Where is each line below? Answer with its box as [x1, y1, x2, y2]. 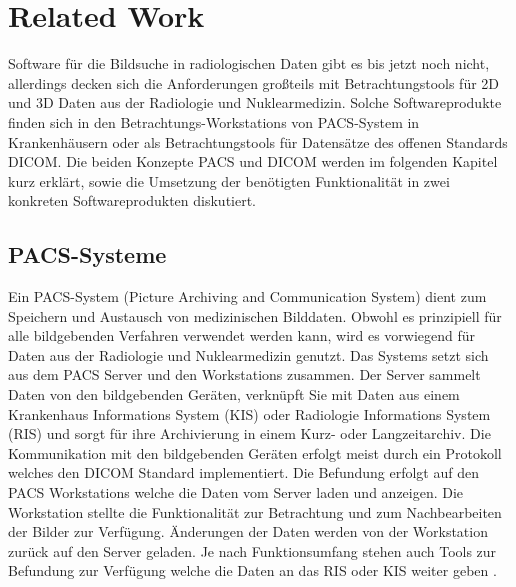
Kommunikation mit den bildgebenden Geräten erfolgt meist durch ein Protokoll [8, 442, 502, 463]
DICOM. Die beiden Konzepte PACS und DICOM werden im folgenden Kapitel [8, 151, 498, 172]
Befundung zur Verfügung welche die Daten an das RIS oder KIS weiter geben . [8, 560, 497, 581]
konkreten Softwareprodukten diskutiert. [8, 190, 257, 211]
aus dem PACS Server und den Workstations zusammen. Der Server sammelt [8, 364, 481, 385]
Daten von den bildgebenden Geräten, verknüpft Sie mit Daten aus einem [8, 384, 460, 405]
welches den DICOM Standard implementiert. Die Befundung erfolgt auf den [8, 462, 479, 483]
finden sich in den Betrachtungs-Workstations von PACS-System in [8, 111, 420, 132]
